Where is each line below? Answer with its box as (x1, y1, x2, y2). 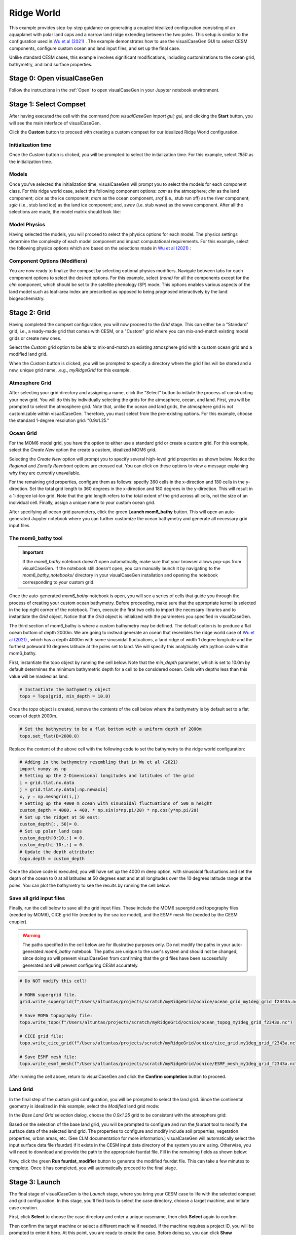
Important (22, 549, 44, 555)
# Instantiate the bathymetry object (19, 687, 111, 692)
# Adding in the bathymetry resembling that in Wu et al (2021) (19, 759, 179, 765)
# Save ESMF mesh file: (19, 1054, 77, 1060)
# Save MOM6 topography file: (19, 1013, 93, 1018)
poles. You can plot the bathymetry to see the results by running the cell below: (9, 882, 170, 888)
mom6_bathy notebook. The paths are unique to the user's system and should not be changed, (44, 948, 238, 954)
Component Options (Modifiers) (9, 257, 87, 264)
